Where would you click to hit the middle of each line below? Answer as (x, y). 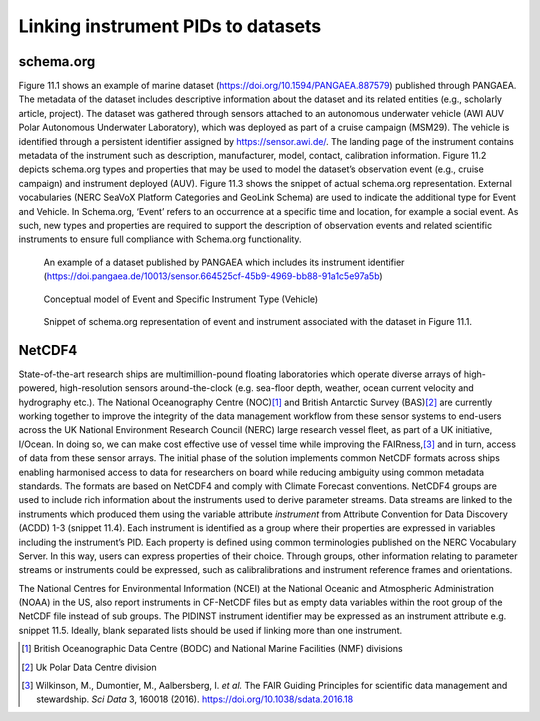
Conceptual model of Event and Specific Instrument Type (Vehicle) (181, 299)
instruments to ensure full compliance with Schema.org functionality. (160, 239)
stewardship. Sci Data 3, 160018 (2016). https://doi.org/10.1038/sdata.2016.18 (195, 699)
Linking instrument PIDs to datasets (170, 26)
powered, (38, 388)
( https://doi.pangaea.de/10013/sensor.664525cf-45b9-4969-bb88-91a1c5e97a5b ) (213, 276)
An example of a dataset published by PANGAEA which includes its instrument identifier (224, 262)
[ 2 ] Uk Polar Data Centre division (89, 667)
